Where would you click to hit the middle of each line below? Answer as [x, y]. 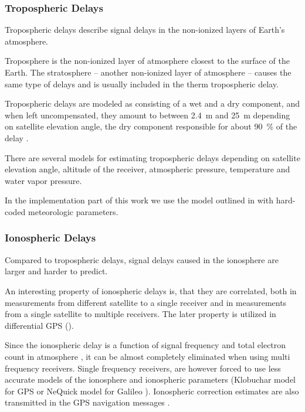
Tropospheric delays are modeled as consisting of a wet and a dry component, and [152, 103]
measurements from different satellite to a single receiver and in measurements [146, 302]
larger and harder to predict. [56, 271]
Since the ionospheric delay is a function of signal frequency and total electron [145, 345]
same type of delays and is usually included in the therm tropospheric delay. [142, 84]
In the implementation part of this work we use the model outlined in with [139, 200]
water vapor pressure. [43, 180]
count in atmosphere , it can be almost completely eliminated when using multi [148, 356]
